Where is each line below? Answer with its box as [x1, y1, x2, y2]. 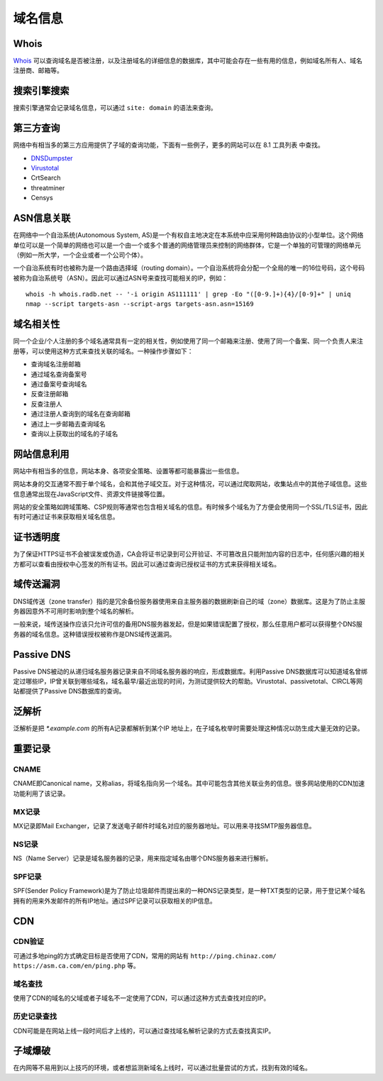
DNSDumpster [30, 153, 74, 163]
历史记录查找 [13, 1011, 57, 1021]
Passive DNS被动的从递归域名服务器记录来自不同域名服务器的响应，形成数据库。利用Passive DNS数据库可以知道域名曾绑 [13, 667, 368, 676]
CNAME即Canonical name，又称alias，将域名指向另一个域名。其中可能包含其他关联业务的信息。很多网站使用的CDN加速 [13, 779, 365, 788]
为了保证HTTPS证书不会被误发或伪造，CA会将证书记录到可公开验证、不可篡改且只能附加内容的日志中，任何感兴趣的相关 [13, 550, 366, 559]
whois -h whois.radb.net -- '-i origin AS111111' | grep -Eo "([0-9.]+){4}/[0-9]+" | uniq [26, 290, 351, 298]
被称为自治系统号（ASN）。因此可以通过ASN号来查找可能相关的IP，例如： [13, 273, 228, 282]
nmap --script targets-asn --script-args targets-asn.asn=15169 [26, 300, 255, 308]
